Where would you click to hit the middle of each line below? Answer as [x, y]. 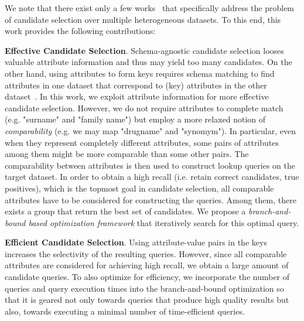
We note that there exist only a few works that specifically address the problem [150, 8]
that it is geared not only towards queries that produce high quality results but [147, 300]
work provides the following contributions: [80, 31]
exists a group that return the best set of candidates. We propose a [125, 211]
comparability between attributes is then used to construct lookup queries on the [150, 165]
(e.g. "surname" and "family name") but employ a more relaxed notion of [135, 119]
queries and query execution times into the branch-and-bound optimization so [144, 288]
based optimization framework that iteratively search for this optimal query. [164, 222]
